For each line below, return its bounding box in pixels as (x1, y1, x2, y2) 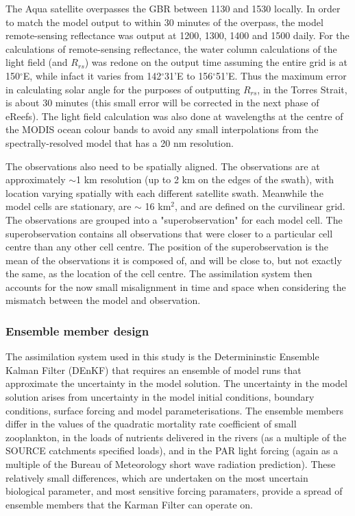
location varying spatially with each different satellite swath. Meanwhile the (5, 185, 323, 200)
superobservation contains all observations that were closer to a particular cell (5, 226, 333, 240)
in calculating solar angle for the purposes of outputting (5, 82, 241, 96)
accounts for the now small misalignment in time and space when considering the (5, 279, 346, 294)
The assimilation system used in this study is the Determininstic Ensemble (5, 349, 319, 364)
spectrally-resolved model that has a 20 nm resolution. (5, 135, 234, 150)
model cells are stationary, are (5, 199, 132, 213)
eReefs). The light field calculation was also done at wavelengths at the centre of (5, 108, 343, 123)
